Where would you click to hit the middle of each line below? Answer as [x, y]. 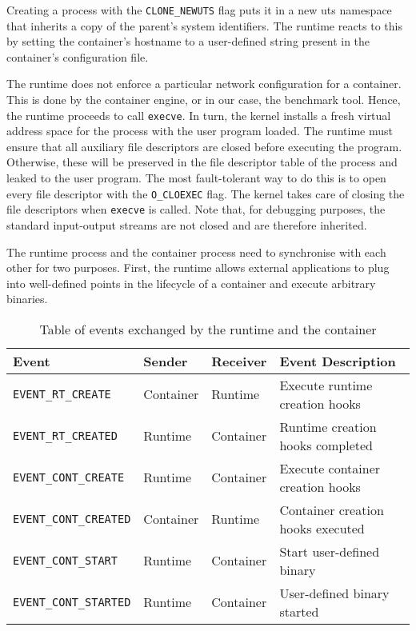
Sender [166, 361]
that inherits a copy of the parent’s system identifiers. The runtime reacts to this [204, 25]
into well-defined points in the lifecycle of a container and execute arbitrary [191, 283]
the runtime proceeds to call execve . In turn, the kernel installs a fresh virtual [199, 115]
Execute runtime [326, 385]
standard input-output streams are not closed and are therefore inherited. [187, 224]
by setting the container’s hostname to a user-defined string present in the [188, 41]
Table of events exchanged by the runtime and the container [208, 329]
